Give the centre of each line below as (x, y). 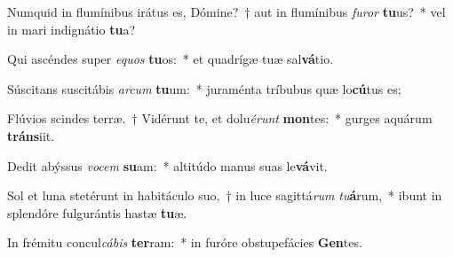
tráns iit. (31, 135)
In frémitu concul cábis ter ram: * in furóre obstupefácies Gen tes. (185, 242)
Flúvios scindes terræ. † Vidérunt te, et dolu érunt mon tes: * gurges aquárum (220, 118)
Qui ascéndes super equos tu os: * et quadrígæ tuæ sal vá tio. (171, 59)
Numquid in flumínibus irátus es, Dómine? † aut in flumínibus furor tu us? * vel (226, 12)
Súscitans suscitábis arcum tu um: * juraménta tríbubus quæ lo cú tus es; (204, 88)
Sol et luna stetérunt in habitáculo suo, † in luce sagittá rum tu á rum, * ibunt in (225, 195)
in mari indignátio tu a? (72, 29)
